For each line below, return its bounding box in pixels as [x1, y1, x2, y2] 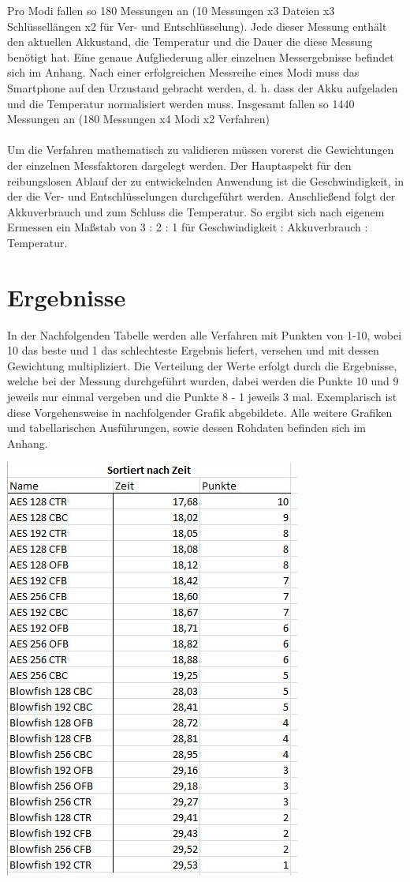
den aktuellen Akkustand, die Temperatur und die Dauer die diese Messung [7, 33, 373, 50]
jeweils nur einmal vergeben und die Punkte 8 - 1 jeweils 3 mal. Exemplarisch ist [7, 388, 397, 404]
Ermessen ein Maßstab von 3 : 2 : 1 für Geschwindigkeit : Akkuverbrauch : [7, 219, 368, 235]
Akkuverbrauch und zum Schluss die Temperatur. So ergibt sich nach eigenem [7, 203, 385, 220]
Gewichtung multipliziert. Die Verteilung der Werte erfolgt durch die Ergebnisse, [7, 357, 397, 373]
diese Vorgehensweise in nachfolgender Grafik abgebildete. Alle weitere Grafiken [7, 403, 393, 420]
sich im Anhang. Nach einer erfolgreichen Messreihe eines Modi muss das [7, 64, 360, 81]
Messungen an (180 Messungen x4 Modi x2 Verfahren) [7, 111, 270, 127]
